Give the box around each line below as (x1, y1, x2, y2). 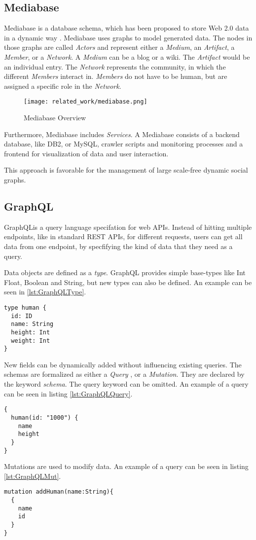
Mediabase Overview (24, 112, 86, 123)
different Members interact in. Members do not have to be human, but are (4, 71, 227, 81)
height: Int (11, 328, 50, 336)
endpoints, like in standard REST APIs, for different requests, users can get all (4, 231, 243, 242)
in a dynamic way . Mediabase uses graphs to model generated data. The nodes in (4, 32, 253, 42)
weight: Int (11, 337, 50, 344)
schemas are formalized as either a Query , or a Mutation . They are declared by (4, 369, 245, 379)
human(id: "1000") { (11, 414, 78, 421)
